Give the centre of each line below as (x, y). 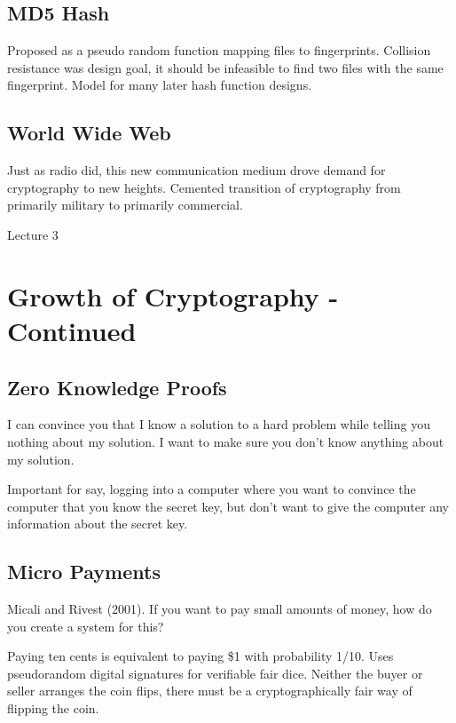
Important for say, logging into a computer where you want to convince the (212, 489)
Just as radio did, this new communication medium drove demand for (197, 170)
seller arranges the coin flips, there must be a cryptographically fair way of (210, 691)
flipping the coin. (53, 708)
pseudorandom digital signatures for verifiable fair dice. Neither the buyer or (215, 673)
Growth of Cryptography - (173, 295)
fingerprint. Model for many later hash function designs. (160, 85)
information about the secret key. (98, 524)
